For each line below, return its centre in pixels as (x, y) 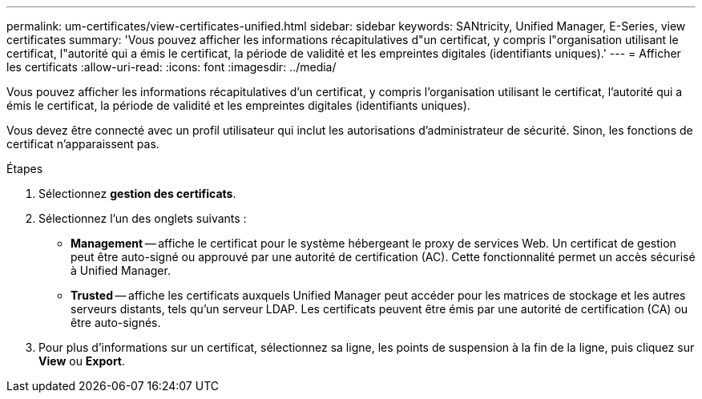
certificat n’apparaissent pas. (83, 144)
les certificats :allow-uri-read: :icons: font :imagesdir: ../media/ (171, 67)
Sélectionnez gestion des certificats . (137, 193)
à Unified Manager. (121, 270)
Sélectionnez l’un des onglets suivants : (143, 218)
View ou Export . (82, 361)
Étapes (25, 169)
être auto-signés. (116, 322)
